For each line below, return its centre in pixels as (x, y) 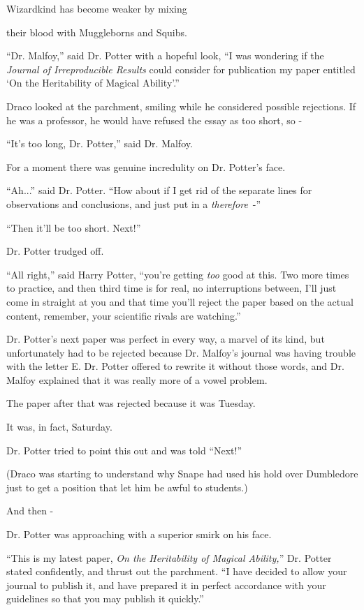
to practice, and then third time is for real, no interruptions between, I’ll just (172, 288)
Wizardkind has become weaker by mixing (97, 8)
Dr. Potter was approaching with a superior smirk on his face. (139, 534)
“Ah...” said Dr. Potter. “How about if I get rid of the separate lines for (159, 190)
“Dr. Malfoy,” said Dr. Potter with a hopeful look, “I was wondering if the (165, 55)
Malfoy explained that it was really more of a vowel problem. (137, 379)
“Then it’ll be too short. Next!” (74, 227)
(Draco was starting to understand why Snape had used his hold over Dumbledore (182, 474)
